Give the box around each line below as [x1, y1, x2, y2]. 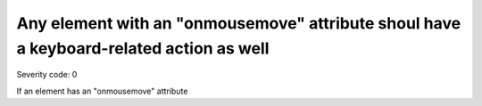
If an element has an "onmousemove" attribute [16, 86, 188, 96]
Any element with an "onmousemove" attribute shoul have [16, 13, 461, 33]
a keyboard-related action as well [16, 38, 270, 58]
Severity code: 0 [16, 69, 78, 80]
